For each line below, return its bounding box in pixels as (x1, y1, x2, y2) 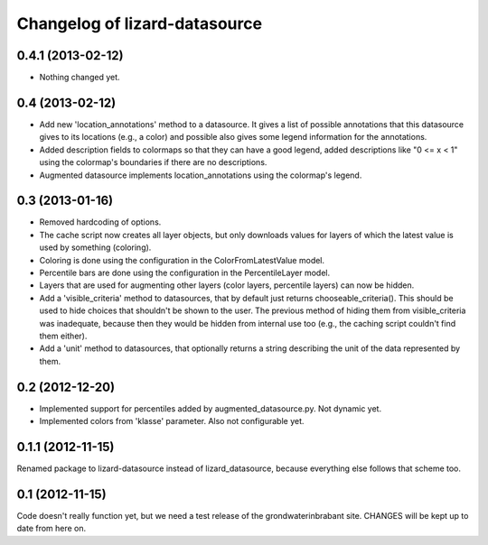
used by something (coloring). (39, 242, 152, 253)
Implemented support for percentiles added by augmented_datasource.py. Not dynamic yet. (39, 402, 382, 414)
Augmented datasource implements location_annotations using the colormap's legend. (39, 170, 362, 180)
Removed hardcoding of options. (39, 217, 162, 227)
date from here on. (16, 523, 87, 534)
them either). (39, 330, 88, 341)
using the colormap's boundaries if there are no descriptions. (39, 157, 267, 168)
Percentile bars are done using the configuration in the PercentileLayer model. (39, 267, 331, 278)
